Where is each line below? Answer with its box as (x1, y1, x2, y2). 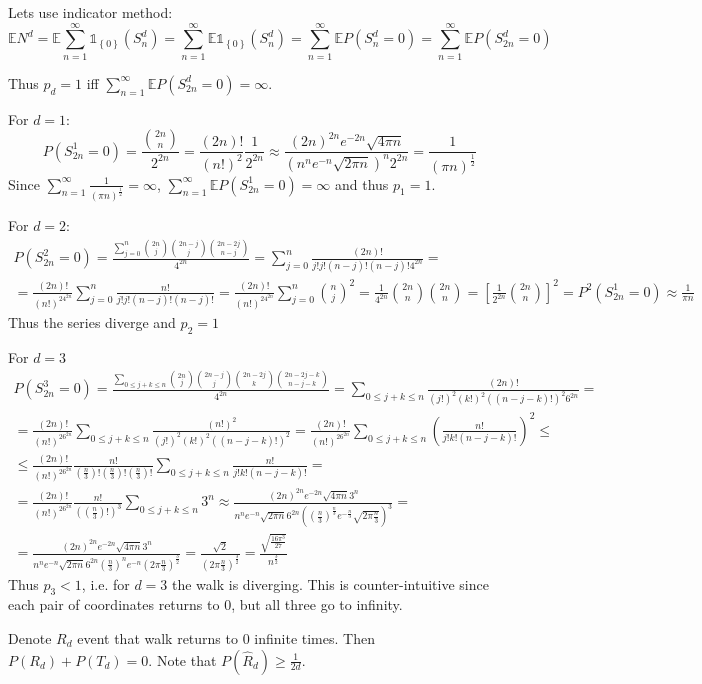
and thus (334, 173, 389, 194)
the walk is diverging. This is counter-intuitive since (172, 573, 489, 594)
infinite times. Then (254, 628, 375, 649)
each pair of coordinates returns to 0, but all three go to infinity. (8, 594, 403, 615)
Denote (8, 628, 52, 649)
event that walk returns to (77, 628, 238, 649)
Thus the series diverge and (8, 311, 176, 332)
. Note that (148, 649, 217, 670)
